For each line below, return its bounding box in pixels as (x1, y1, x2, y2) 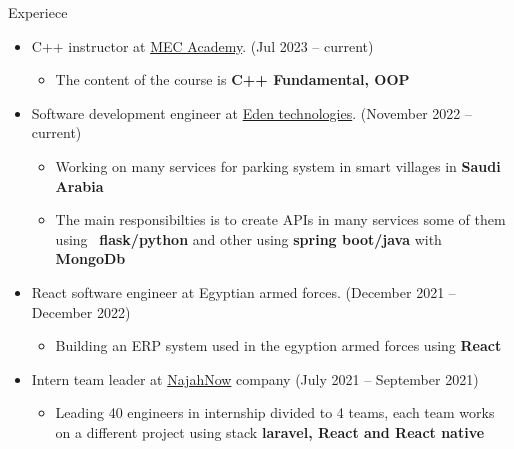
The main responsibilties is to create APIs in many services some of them (55, 209, 506, 230)
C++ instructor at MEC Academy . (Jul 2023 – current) (31, 35, 374, 56)
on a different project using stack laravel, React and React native (55, 421, 485, 442)
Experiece (8, 2, 68, 22)
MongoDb (55, 248, 126, 269)
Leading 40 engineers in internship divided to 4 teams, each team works (55, 402, 495, 423)
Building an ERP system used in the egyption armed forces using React (55, 335, 502, 356)
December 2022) (31, 301, 131, 322)
